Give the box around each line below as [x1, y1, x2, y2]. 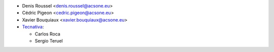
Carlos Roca [35, 30, 60, 37]
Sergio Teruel [35, 37, 63, 43]
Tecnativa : [22, 24, 44, 30]
